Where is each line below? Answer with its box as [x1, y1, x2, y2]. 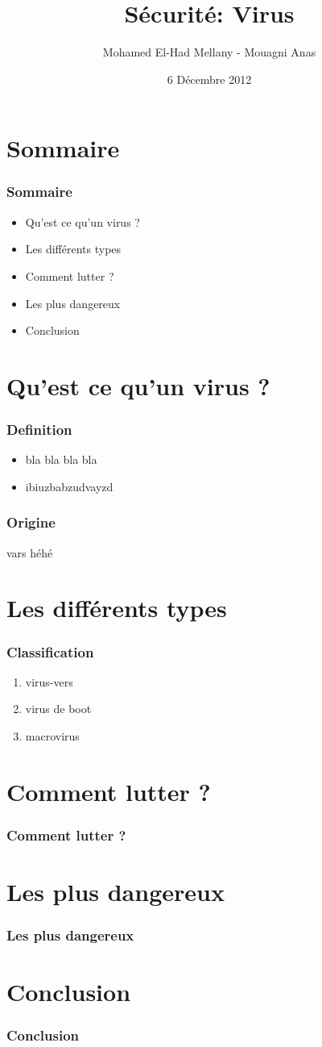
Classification [6, 641, 94, 661]
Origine [6, 512, 56, 532]
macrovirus [25, 728, 80, 745]
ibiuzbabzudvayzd [25, 478, 114, 494]
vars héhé [6, 544, 53, 561]
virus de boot [25, 700, 92, 717]
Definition [6, 419, 72, 439]
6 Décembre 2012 [167, 70, 252, 87]
